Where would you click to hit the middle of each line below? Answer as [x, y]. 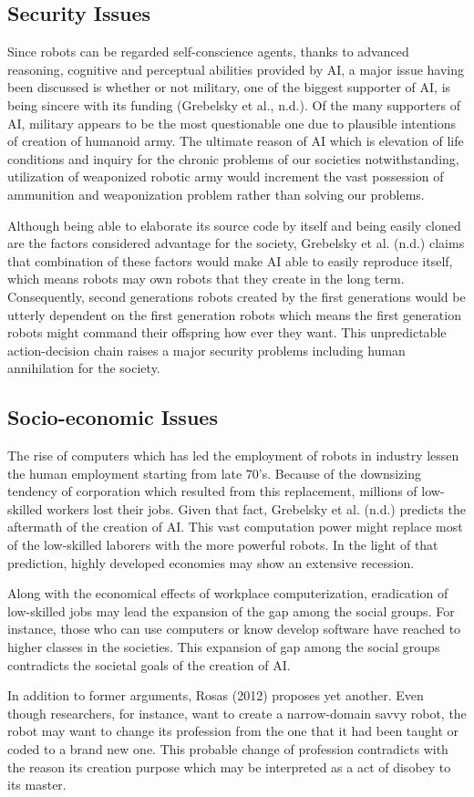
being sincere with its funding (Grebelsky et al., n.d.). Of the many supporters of [234, 104]
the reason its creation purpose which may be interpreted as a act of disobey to [229, 766]
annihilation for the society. [84, 368]
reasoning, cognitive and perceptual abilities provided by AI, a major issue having [236, 69]
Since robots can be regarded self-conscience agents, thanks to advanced [208, 52]
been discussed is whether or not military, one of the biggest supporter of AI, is [229, 87]
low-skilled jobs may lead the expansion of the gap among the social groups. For [231, 611]
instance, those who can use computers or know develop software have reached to [234, 629]
